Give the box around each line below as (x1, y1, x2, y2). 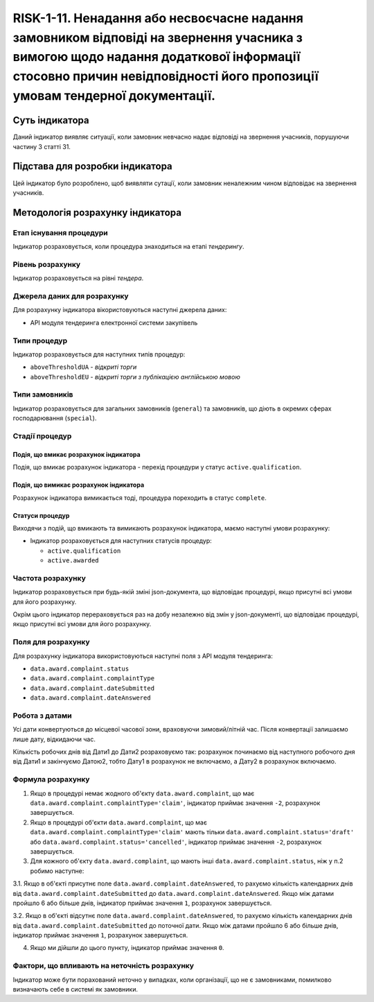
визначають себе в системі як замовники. (12, 985, 139, 993)
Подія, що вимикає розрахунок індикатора (12, 481, 145, 489)
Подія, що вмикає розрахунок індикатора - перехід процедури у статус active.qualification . (12, 463, 302, 472)
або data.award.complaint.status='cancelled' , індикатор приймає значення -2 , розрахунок (30, 838, 322, 846)
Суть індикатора (12, 114, 89, 126)
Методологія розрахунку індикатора (12, 207, 181, 218)
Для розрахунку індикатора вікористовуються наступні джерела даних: (12, 306, 227, 314)
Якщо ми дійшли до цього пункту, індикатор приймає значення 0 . (30, 944, 224, 952)
